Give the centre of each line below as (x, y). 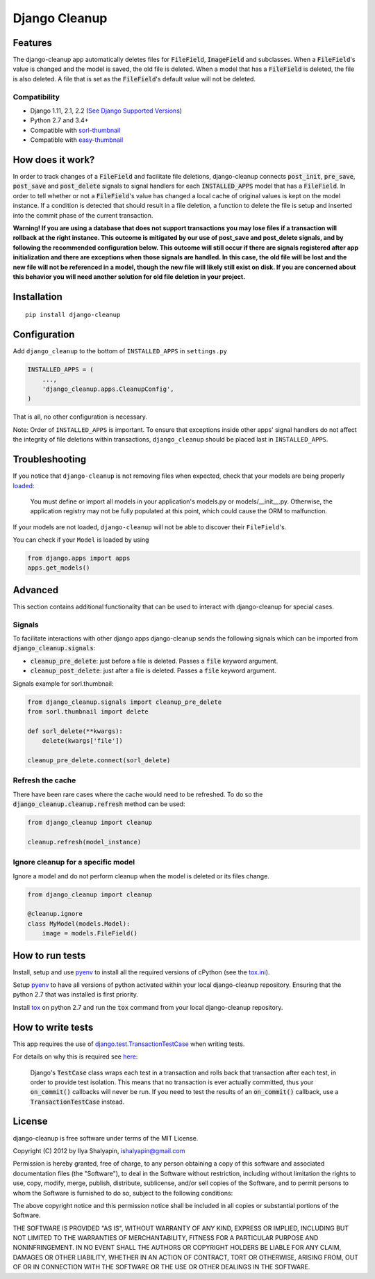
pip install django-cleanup (73, 315)
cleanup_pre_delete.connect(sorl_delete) (99, 760)
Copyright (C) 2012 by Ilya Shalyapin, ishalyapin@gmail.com (99, 1150)
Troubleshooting (50, 459)
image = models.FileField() (90, 933)
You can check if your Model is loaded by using (81, 540)
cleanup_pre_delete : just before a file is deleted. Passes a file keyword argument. (154, 661)
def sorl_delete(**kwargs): (75, 731)
